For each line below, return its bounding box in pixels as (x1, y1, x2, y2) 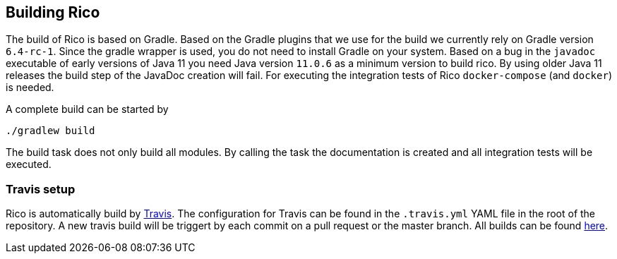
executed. (6, 158, 52, 171)
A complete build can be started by (6, 103, 169, 116)
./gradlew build (6, 125, 95, 137)
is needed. (6, 81, 54, 94)
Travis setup (6, 181, 76, 196)
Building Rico (6, 4, 100, 21)
